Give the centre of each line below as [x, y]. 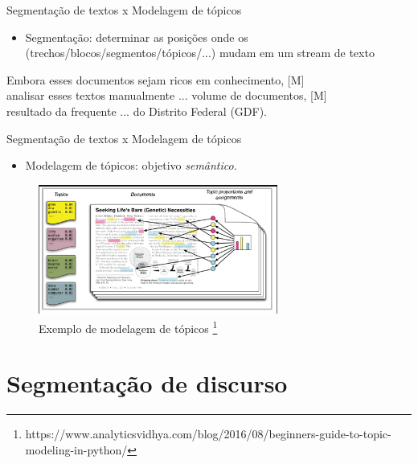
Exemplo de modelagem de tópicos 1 [128, 327]
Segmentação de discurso [147, 383]
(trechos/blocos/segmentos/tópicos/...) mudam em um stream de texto [200, 53]
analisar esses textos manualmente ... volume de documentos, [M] [167, 95]
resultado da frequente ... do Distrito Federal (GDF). [137, 111]
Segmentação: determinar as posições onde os [137, 37]
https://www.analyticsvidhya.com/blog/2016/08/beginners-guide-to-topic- [208, 434]
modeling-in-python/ [76, 449]
